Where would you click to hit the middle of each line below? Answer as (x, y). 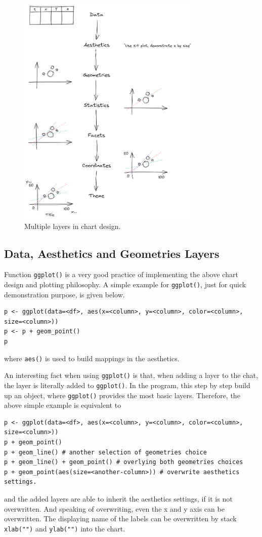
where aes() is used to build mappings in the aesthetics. (92, 358)
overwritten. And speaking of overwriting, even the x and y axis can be (114, 508)
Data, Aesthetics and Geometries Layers (112, 253)
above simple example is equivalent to (63, 405)
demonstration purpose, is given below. (64, 294)
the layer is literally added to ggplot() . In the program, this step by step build (127, 385)
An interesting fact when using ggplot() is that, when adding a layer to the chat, (131, 375)
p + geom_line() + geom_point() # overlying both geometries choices (124, 462)
